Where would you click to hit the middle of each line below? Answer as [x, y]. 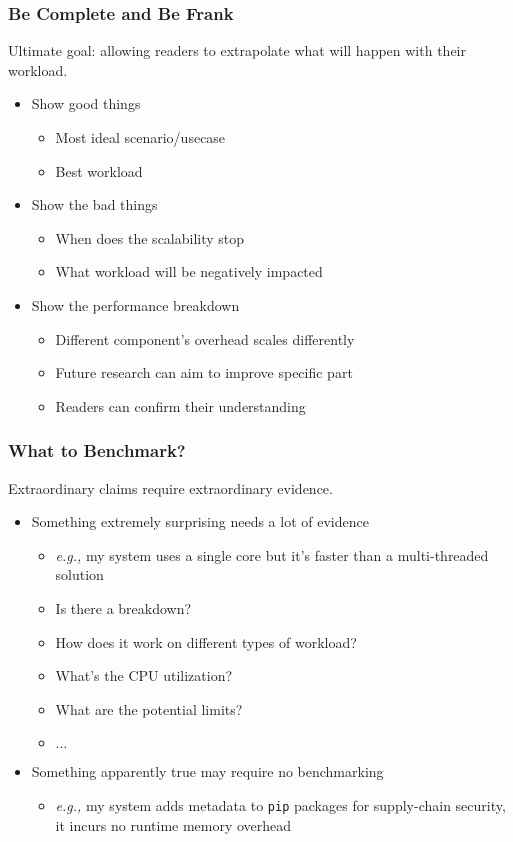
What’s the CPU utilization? [144, 675]
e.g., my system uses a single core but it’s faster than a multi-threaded [272, 554]
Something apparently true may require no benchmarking [207, 771]
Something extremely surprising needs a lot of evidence [200, 521]
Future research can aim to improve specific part [204, 372]
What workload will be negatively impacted [189, 271]
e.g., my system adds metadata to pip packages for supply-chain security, [280, 804]
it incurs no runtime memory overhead [173, 824]
